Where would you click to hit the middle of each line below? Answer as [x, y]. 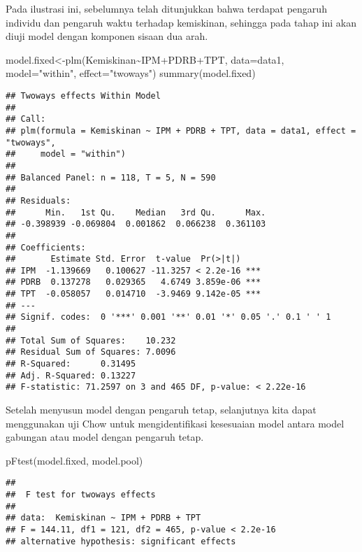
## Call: [26, 119]
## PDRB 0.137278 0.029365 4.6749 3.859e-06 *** [133, 282]
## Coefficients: [46, 247]
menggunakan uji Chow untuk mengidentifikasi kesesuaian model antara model [175, 423]
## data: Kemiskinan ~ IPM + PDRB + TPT [103, 518]
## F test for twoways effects [81, 495]
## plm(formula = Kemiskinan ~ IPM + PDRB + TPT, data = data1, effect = [181, 130]
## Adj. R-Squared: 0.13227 [71, 375]
